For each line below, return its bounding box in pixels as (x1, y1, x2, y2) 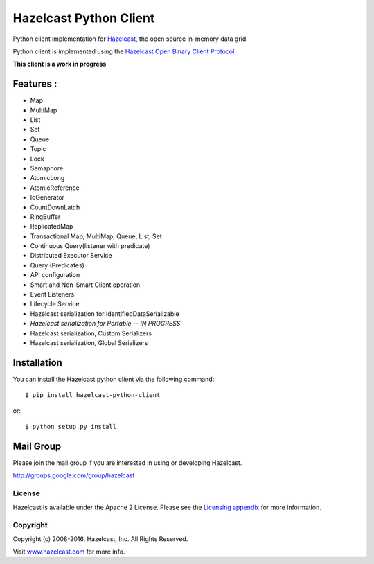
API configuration (30, 271, 80, 279)
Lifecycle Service (30, 300, 80, 308)
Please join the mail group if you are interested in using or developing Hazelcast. (12, 458, 242, 467)
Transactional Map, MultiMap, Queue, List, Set (30, 232, 162, 240)
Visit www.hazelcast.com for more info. (12, 547, 125, 556)
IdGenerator (30, 193, 65, 202)
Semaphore (30, 164, 64, 173)
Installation (12, 357, 62, 369)
